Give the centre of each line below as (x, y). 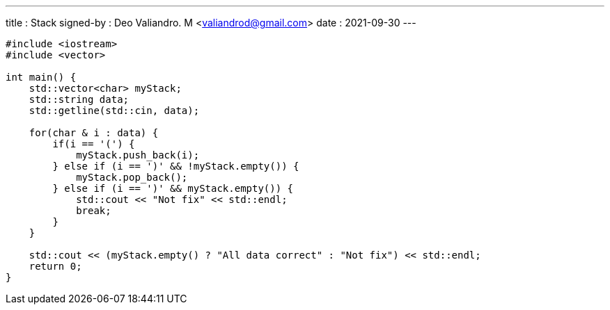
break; (94, 211)
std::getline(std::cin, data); (114, 111)
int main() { (41, 77)
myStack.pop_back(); (132, 177)
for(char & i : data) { (94, 133)
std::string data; (79, 99)
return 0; (55, 266)
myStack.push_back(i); (138, 155)
